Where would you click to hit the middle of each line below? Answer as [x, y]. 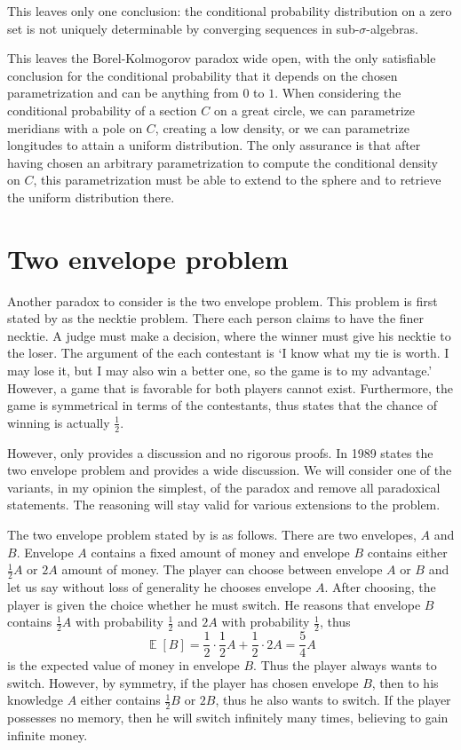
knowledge [35, 700]
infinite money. [48, 734]
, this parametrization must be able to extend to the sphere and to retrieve [237, 180]
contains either [407, 552]
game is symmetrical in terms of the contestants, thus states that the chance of [223, 405]
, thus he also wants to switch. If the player [333, 700]
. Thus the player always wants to [345, 665]
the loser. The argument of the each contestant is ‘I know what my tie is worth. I [228, 353]
